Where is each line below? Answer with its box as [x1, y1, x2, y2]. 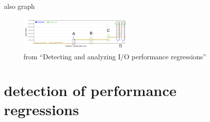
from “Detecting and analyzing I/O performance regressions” [23, 51, 207, 61]
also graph [4, 1, 35, 11]
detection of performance [4, 80, 177, 100]
